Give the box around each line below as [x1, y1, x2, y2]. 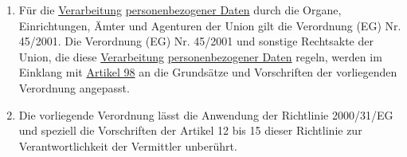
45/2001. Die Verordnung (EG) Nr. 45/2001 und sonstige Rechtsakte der [18, 33, 374, 49]
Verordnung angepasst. [18, 79, 130, 96]
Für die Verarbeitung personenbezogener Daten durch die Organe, [18, 2, 342, 18]
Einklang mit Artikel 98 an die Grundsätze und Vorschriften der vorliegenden [18, 64, 397, 80]
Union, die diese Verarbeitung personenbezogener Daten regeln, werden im [18, 48, 382, 65]
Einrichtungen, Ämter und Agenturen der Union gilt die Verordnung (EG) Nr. [18, 17, 401, 33]
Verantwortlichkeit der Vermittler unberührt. [18, 137, 237, 154]
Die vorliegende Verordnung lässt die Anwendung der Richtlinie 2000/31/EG [18, 106, 393, 123]
